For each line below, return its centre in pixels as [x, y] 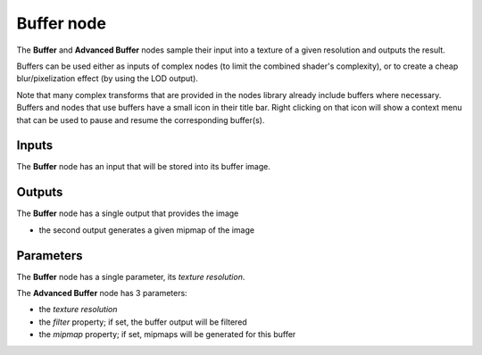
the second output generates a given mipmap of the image [146, 230]
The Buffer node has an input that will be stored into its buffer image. [144, 167]
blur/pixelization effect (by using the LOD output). [107, 78]
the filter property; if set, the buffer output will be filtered [143, 322]
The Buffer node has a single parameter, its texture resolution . [131, 277]
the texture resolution [78, 310]
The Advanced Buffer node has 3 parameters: [102, 293]
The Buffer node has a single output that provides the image [128, 213]
